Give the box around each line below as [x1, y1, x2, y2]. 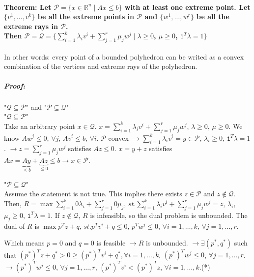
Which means [4, 237, 45, 247]
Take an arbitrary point [4, 121, 75, 131]
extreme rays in [4, 21, 58, 31]
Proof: [4, 80, 26, 91]
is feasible [96, 237, 126, 247]
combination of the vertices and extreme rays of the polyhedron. [4, 61, 198, 71]
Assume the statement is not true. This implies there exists [4, 188, 182, 199]
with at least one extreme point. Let [124, 1, 251, 12]
